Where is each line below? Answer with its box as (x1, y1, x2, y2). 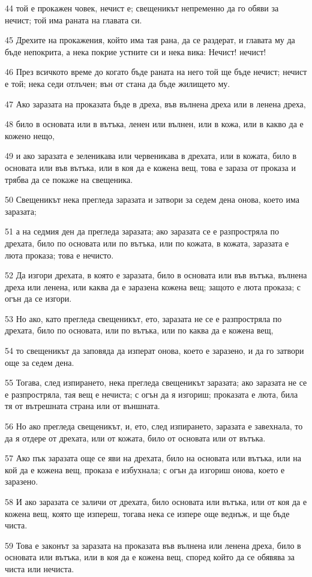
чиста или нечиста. (5, 562, 74, 575)
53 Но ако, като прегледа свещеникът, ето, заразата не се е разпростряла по (5, 312, 282, 324)
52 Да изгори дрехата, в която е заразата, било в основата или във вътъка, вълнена (5, 269, 307, 281)
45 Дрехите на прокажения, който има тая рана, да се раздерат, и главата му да (5, 34, 295, 46)
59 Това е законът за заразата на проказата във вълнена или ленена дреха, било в (5, 539, 301, 551)
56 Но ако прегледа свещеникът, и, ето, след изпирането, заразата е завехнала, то (5, 420, 303, 432)
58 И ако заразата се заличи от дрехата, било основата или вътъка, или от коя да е (5, 495, 307, 507)
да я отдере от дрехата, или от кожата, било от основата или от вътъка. (5, 431, 266, 444)
